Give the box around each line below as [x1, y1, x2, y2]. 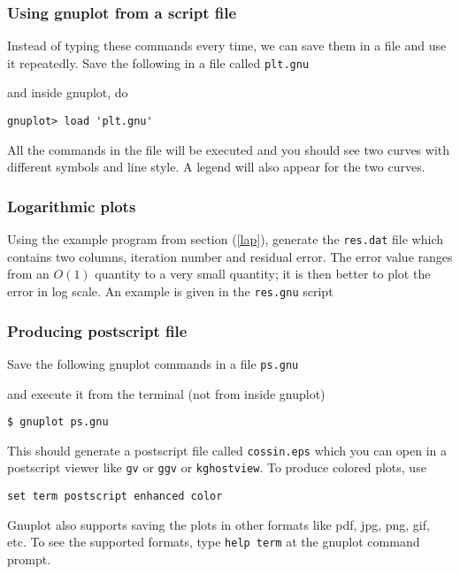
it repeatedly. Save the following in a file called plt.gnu [7, 53, 310, 72]
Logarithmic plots [7, 195, 136, 217]
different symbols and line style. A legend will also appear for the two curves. [7, 157, 425, 176]
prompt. [7, 549, 51, 568]
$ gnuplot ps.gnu [7, 416, 109, 429]
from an [7, 264, 50, 283]
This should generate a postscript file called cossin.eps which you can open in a [7, 440, 448, 459]
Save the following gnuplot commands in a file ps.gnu [7, 354, 299, 372]
